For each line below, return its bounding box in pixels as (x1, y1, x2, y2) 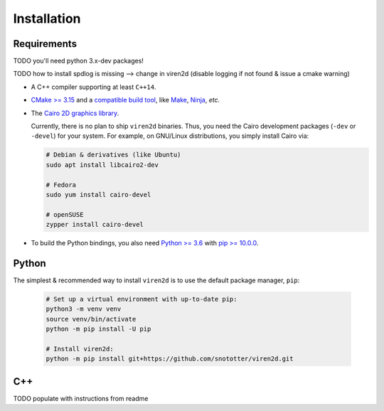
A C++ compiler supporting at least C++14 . (31, 82, 156, 91)
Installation (13, 11, 81, 26)
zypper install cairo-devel (46, 220, 144, 229)
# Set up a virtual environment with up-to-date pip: (46, 295, 238, 303)
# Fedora (46, 181, 77, 188)
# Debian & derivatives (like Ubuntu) (46, 151, 181, 159)
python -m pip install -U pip (46, 325, 151, 333)
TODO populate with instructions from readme (13, 394, 149, 402)
